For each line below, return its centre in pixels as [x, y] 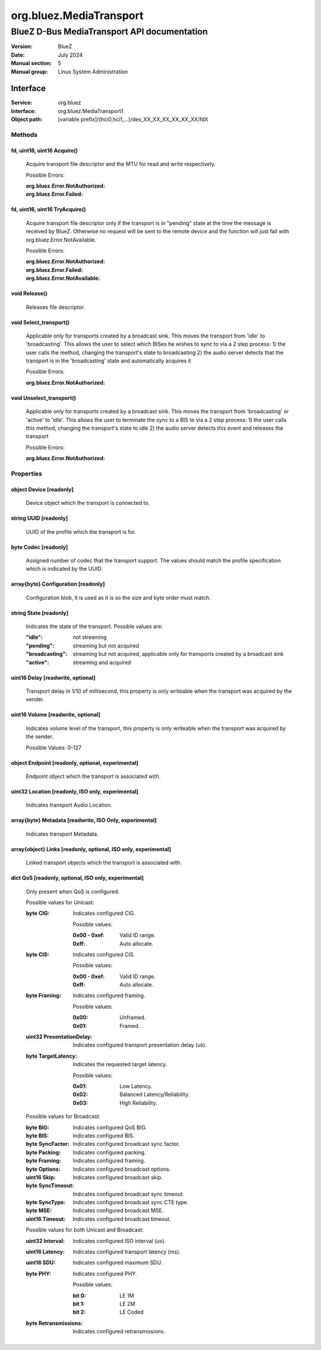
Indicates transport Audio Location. [69, 805]
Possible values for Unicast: [60, 902]
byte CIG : [38, 913]
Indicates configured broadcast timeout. [122, 1219]
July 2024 [70, 55]
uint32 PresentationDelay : [59, 1037]
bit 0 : [79, 1295]
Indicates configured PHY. [105, 1273]
